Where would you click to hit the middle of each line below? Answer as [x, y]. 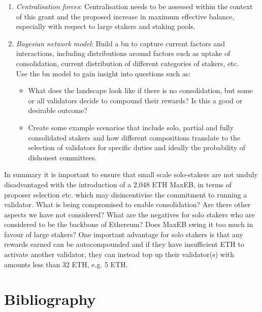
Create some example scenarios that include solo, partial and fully [131, 127]
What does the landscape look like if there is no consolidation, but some [140, 90]
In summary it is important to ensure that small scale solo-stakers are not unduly [131, 174]
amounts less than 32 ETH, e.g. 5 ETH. [66, 264]
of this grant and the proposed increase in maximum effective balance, [125, 16]
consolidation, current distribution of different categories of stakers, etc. [127, 63]
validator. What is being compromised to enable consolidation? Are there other [127, 204]
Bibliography [50, 299]
